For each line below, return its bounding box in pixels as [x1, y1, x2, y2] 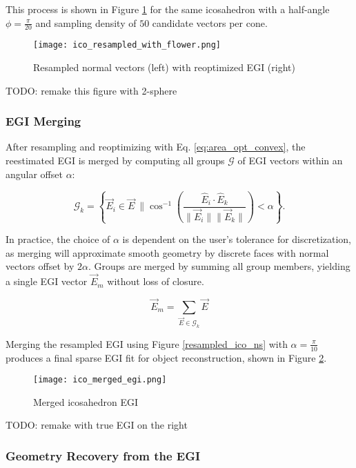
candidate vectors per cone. [152, 15, 268, 30]
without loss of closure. [107, 274, 204, 289]
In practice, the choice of [6, 232, 110, 246]
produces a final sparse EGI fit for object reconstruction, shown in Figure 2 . [6, 350, 327, 364]
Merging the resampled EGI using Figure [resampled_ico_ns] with [6, 336, 288, 351]
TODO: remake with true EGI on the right [6, 418, 188, 432]
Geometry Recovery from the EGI [6, 447, 201, 464]
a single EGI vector [6, 274, 88, 289]
